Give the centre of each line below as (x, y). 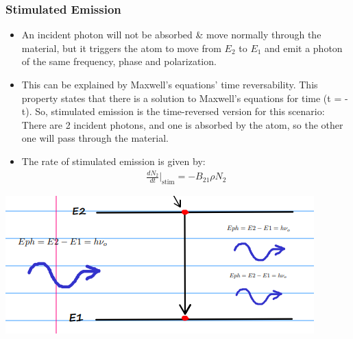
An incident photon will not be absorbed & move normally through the (171, 35)
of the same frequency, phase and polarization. (119, 61)
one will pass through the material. (95, 138)
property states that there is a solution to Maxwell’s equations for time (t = (182, 98)
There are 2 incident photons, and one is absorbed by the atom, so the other (182, 124)
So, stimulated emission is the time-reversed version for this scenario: (180, 111)
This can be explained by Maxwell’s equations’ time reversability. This (170, 84)
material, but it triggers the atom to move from (121, 48)
